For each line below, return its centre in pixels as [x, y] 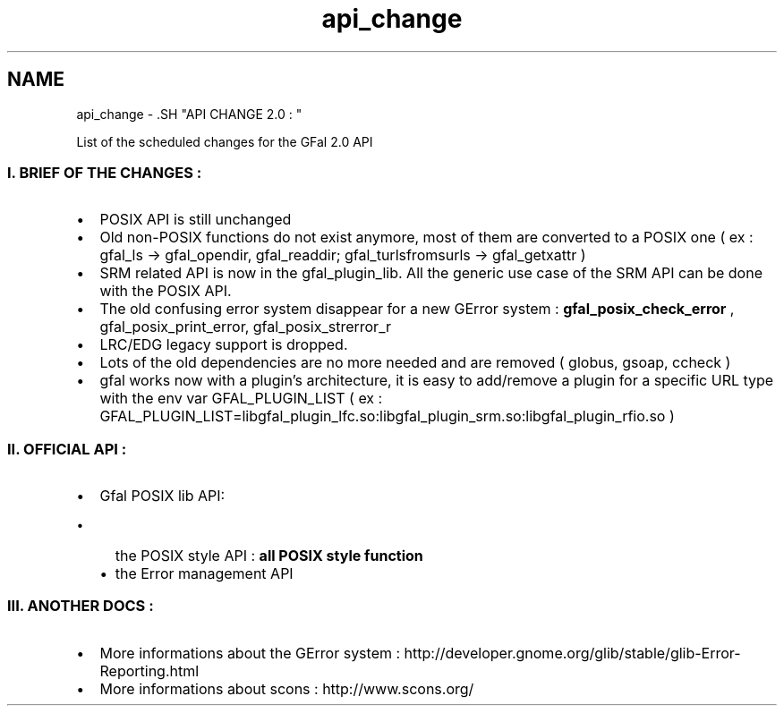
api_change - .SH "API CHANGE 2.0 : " [189, 114]
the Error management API [204, 574]
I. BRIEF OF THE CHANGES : [105, 172]
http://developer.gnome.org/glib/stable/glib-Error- [572, 653]
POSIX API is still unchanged [196, 220]
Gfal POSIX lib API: [162, 496]
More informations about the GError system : [250, 653]
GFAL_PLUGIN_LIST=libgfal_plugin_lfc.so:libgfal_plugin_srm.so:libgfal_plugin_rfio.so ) [387, 416]
